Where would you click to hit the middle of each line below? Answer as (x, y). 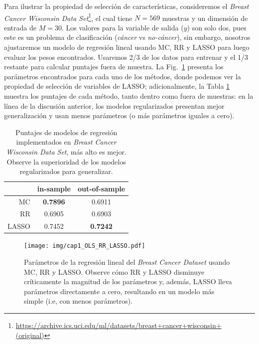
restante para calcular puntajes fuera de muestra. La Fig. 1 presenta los (114, 67)
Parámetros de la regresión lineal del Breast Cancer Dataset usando (127, 262)
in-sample (54, 188)
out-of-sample (101, 188)
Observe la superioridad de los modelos (66, 161)
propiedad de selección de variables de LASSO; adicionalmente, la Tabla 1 (117, 86)
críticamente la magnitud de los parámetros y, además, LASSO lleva (128, 281)
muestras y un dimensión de (205, 18)
